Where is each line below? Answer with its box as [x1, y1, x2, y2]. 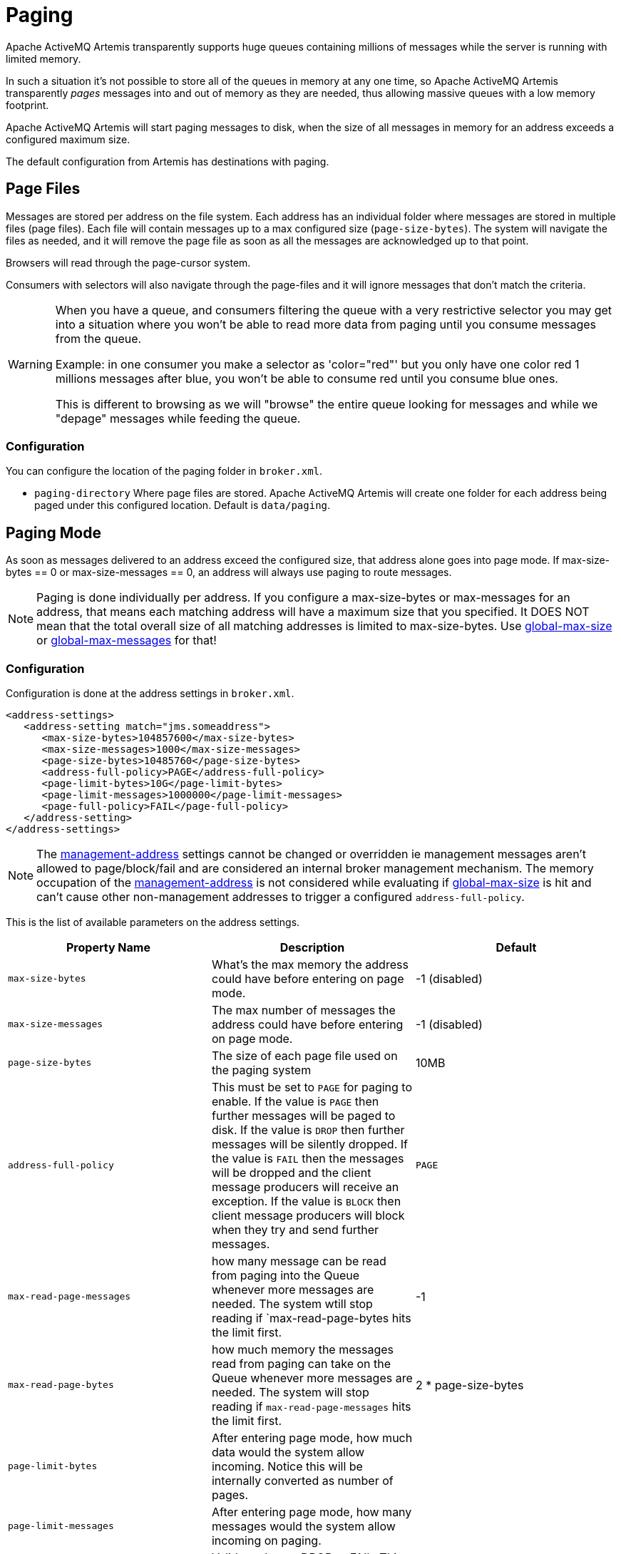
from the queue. [55, 331, 142, 346]
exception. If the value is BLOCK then [211, 1193, 401, 1208]
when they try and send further [211, 1222, 379, 1237]
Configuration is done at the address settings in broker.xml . [6, 686, 294, 699]
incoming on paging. [211, 1533, 322, 1548]
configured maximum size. [6, 133, 130, 145]
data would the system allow [211, 1444, 365, 1459]
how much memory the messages [211, 1342, 394, 1357]
